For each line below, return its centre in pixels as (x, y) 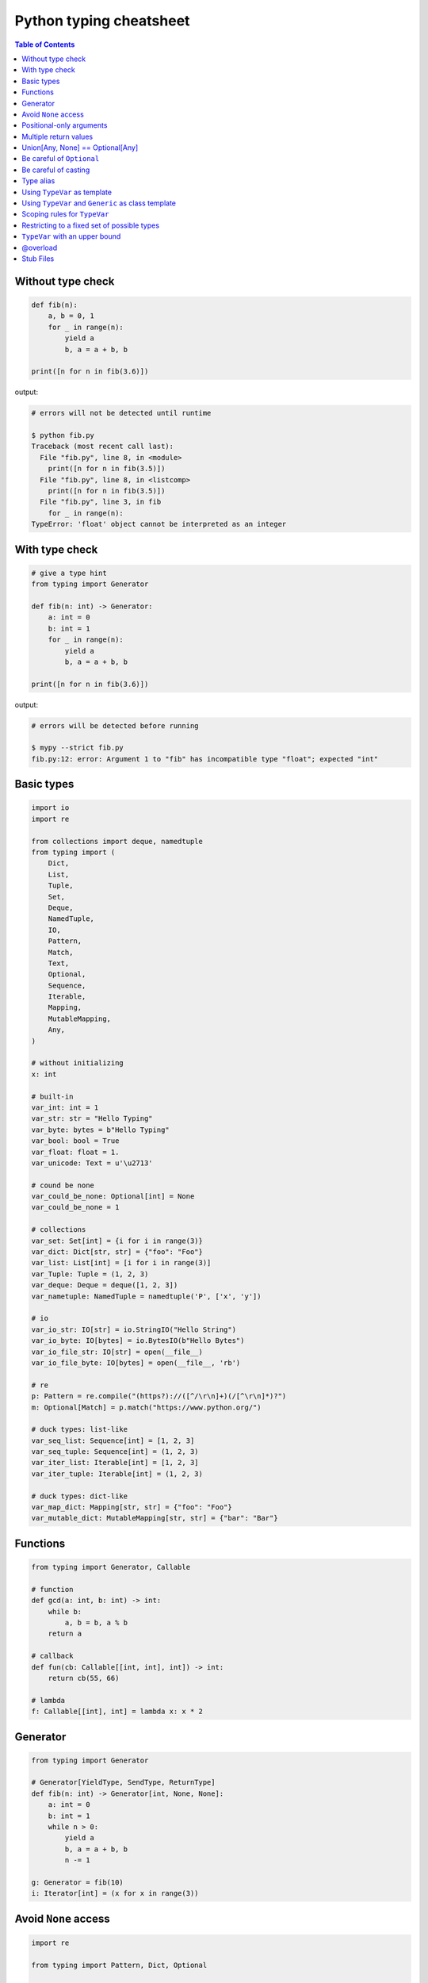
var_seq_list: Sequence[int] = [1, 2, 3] (113, 1440)
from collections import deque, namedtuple (117, 841)
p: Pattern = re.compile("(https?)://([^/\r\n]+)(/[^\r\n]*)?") (159, 1396)
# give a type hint (69, 573)
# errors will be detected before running (115, 725)
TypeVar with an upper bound (71, 236)
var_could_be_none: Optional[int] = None (113, 1197)
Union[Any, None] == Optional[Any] (80, 148)
